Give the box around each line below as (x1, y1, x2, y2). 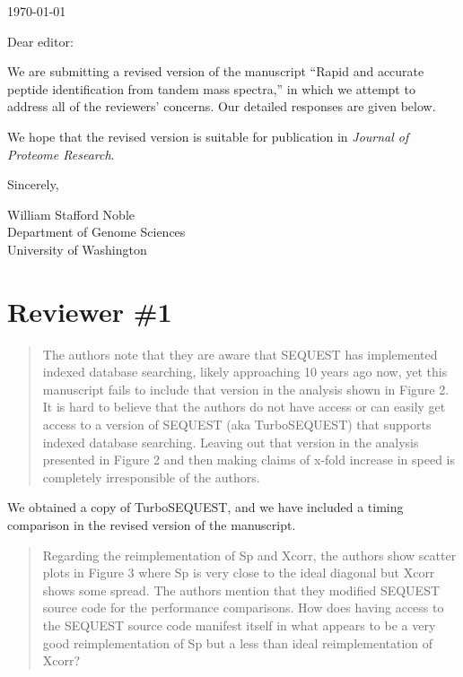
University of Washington (7, 239, 147, 258)
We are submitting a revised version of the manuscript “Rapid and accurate (7, 62, 424, 81)
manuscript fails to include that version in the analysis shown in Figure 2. (42, 379, 450, 398)
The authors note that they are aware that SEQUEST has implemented (42, 344, 438, 363)
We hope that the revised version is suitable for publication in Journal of (7, 126, 409, 145)
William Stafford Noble (7, 204, 135, 223)
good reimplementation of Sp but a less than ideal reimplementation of (42, 633, 433, 652)
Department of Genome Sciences (7, 222, 186, 241)
